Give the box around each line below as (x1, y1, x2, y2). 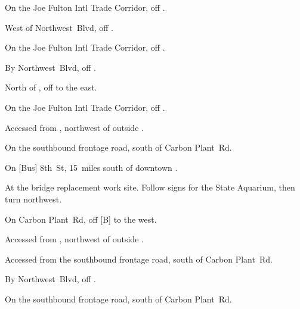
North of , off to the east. (5, 81, 97, 93)
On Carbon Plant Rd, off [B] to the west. (5, 213, 157, 225)
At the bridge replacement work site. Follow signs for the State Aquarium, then (5, 181, 295, 193)
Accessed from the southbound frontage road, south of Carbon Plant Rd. (5, 252, 273, 265)
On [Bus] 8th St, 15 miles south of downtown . (5, 161, 178, 173)
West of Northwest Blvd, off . (5, 21, 113, 33)
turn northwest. (5, 192, 62, 205)
